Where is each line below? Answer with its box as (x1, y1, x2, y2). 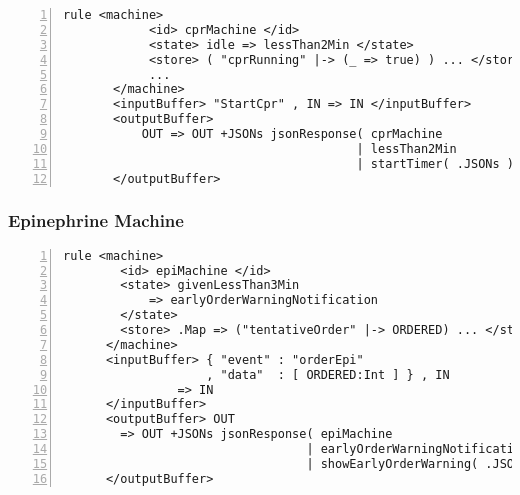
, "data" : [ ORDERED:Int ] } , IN (206, 367, 450, 382)
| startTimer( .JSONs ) (356, 156, 515, 171)
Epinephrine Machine (8, 208, 184, 233)
